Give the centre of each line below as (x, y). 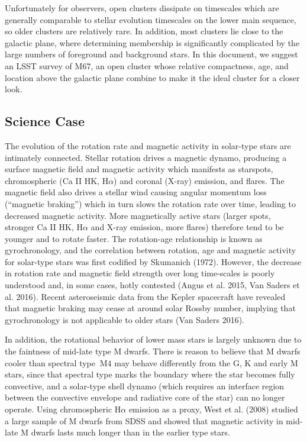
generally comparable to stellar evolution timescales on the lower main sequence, (151, 19)
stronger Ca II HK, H (44, 227)
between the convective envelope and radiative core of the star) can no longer (145, 397)
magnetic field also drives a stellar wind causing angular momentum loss (136, 192)
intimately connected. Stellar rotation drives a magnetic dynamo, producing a (146, 157)
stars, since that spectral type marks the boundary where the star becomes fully (150, 374)
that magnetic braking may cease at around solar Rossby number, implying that (150, 308)
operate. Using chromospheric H (63, 409)
